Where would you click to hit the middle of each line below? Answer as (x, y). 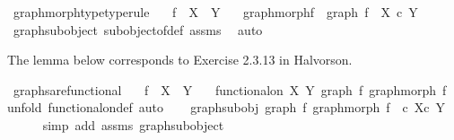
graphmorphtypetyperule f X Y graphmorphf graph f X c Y (215, 12)
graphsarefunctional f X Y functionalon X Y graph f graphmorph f (230, 89)
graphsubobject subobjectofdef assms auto (138, 29)
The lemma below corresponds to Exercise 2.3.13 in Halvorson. (180, 60)
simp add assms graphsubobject (133, 124)
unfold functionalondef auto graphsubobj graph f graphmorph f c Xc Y (227, 107)
